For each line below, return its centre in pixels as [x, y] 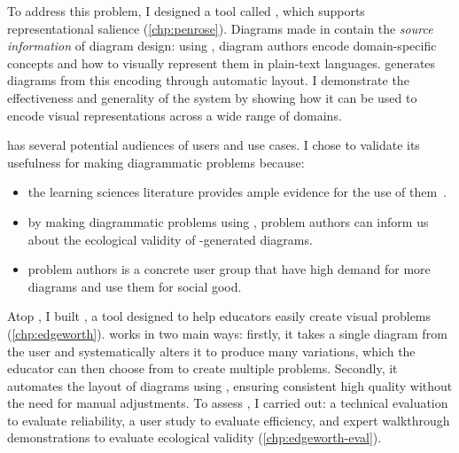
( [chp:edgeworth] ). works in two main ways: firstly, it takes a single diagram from [227, 333]
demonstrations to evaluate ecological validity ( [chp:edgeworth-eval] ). [194, 437]
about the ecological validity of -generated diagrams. [170, 239]
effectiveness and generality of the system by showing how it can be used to [212, 97]
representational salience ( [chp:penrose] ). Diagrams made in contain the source [220, 28]
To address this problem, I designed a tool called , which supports [186, 11]
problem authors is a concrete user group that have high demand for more [229, 269]
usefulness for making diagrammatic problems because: [156, 162]
